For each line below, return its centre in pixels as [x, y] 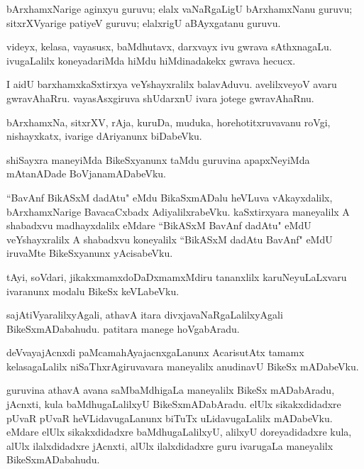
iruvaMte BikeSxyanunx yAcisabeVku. [90, 253]
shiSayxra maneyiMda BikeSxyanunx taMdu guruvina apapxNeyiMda [158, 159]
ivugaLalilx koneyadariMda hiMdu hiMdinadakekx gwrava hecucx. [151, 60]
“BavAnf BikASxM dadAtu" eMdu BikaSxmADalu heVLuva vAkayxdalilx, [170, 197]
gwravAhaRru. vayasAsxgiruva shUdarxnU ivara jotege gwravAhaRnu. [160, 98]
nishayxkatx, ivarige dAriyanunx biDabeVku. [104, 136]
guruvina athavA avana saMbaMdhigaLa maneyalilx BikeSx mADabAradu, [171, 390]
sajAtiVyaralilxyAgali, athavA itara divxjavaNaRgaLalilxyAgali [145, 315]
